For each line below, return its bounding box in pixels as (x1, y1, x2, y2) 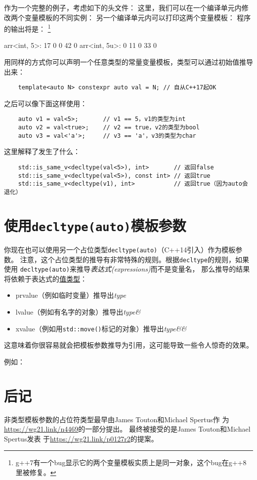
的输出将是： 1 (4, 22, 51, 34)
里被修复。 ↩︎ (15, 467, 56, 477)
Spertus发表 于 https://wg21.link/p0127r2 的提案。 (4, 433, 158, 443)
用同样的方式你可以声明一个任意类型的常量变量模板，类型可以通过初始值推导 (4, 57, 253, 67)
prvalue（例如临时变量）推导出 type (15, 290, 126, 300)
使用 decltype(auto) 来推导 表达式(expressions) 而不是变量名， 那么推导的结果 (4, 264, 250, 274)
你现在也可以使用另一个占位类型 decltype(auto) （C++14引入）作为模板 (4, 244, 236, 254)
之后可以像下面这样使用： (4, 98, 87, 108)
